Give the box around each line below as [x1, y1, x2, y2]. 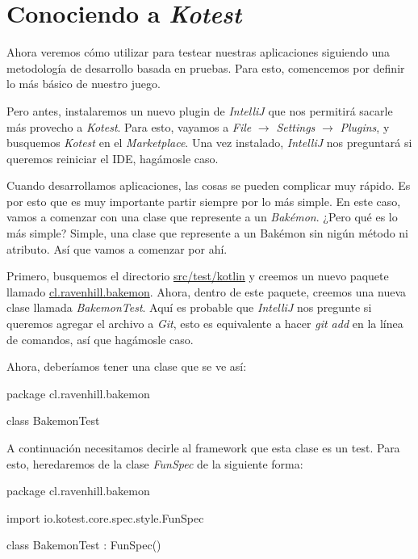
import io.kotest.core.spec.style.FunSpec [6, 509, 204, 526]
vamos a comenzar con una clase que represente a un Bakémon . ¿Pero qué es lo [6, 208, 398, 225]
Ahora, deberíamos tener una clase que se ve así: [6, 358, 247, 375]
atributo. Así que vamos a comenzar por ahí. [6, 240, 228, 257]
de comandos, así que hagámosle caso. [6, 330, 194, 347]
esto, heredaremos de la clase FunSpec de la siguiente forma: [6, 455, 303, 472]
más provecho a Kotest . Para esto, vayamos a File [6, 118, 252, 135]
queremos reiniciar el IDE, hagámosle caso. [6, 149, 219, 166]
